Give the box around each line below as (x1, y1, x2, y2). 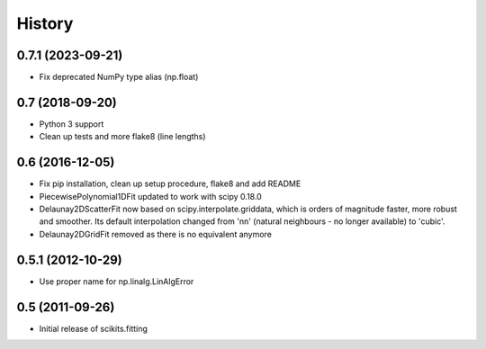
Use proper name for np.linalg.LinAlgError (39, 275, 194, 287)
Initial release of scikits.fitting (39, 323, 148, 334)
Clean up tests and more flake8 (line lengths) (39, 131, 206, 142)
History (16, 13, 74, 33)
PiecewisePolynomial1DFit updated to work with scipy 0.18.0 (39, 191, 263, 201)
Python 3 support (39, 118, 104, 130)
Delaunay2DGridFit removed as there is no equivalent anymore (39, 228, 272, 239)
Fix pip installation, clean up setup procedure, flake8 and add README (39, 178, 301, 189)
